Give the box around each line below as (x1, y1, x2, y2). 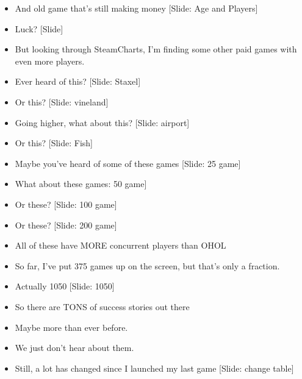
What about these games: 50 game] (15, 177, 147, 190)
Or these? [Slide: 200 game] (15, 218, 117, 231)
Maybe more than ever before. (15, 321, 128, 333)
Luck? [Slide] (15, 22, 63, 35)
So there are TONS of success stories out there (15, 300, 190, 313)
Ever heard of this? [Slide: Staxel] (15, 75, 141, 88)
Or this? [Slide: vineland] (15, 95, 109, 108)
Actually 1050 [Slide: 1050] (15, 280, 115, 292)
